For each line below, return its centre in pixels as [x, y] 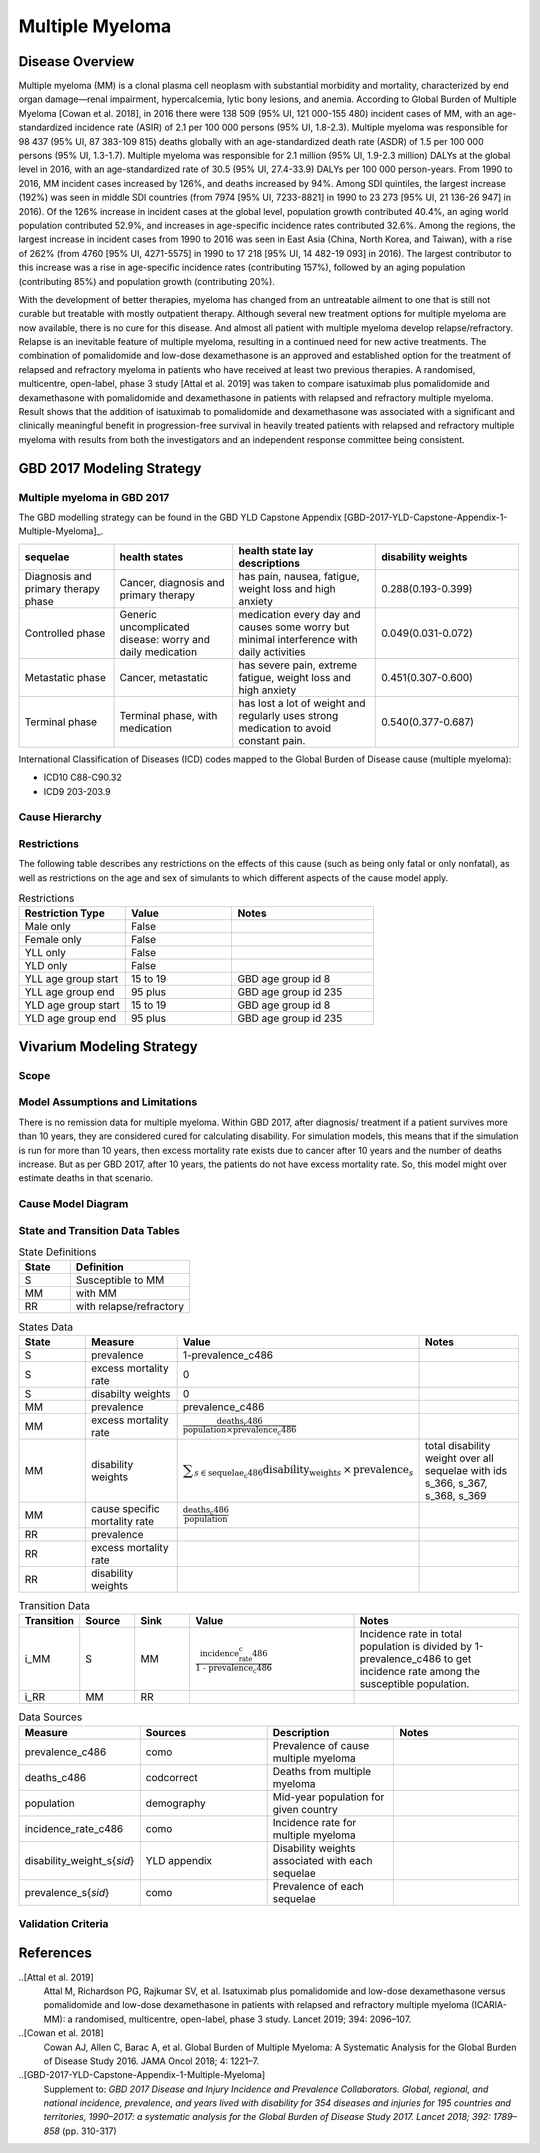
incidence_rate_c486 [74, 1828]
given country [305, 1809]
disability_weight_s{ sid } [79, 1860]
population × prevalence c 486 [239, 1431]
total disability [457, 1445]
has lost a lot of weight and [302, 703]
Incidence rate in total [410, 1634]
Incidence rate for [314, 1822]
